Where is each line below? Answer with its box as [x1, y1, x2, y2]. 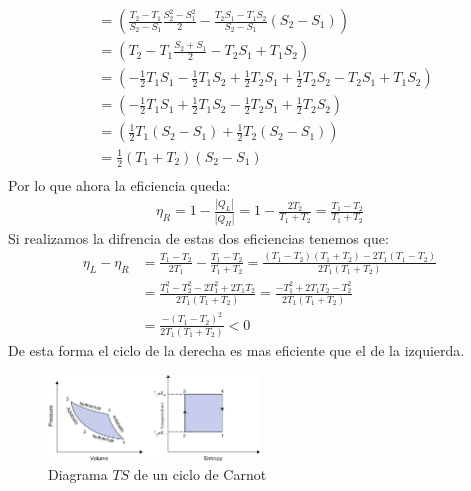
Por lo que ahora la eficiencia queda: [8, 174, 231, 195]
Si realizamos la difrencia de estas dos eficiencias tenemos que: [8, 227, 389, 248]
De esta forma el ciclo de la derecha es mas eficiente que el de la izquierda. [8, 339, 465, 360]
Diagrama [48, 464, 108, 485]
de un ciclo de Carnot [133, 464, 267, 485]
